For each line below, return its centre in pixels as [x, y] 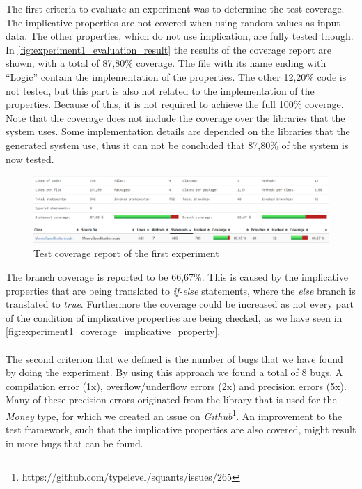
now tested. [30, 158]
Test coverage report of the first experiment [126, 253]
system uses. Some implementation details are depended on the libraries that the [178, 131]
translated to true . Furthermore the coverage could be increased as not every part [180, 304]
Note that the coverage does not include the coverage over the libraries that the [175, 117]
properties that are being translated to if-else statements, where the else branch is [181, 290]
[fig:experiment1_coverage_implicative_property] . [113, 331]
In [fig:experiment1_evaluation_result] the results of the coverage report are [168, 49]
